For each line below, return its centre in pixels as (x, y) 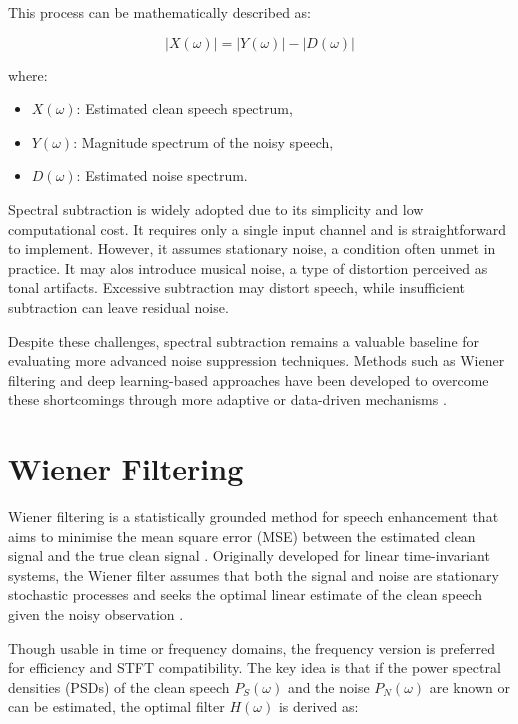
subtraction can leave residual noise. (118, 306)
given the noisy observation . (96, 614)
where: (28, 74)
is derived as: (318, 706)
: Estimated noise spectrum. (162, 175)
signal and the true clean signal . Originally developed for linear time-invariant (249, 555)
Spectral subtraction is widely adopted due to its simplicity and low (216, 208)
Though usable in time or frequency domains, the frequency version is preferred (252, 647)
